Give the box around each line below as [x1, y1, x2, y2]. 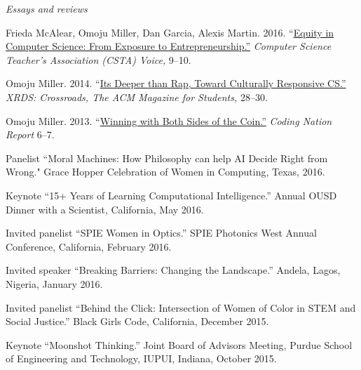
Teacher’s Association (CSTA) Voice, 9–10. [6, 52, 191, 67]
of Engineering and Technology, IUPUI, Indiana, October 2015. [6, 351, 277, 366]
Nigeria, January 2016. [6, 276, 103, 291]
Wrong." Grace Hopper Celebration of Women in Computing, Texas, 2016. [6, 164, 325, 179]
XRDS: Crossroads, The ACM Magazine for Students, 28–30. [6, 89, 268, 104]
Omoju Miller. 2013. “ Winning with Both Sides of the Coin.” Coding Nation [6, 113, 332, 128]
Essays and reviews [6, 1, 88, 15]
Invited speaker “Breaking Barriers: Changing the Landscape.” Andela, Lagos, [6, 263, 341, 277]
